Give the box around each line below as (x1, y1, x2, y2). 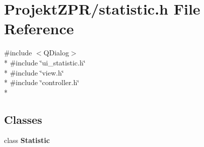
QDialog (43, 47, 69, 58)
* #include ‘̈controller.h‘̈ (4, 77, 80, 88)
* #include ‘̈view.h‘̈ (4, 67, 64, 78)
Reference (4, 18, 74, 39)
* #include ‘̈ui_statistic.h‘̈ (4, 57, 86, 67)
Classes (4, 111, 42, 127)
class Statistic (4, 135, 50, 145)
